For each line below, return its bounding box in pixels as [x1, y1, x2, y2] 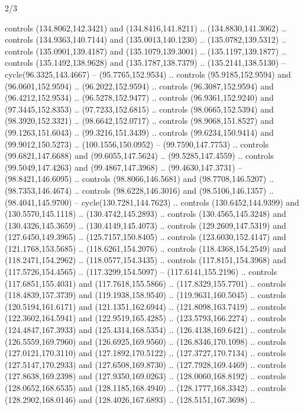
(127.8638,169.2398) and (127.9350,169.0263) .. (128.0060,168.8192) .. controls [5, 370, 286, 382]
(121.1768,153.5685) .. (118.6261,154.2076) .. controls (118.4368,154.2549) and [5, 242, 286, 254]
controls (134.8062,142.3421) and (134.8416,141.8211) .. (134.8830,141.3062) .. [5, 21, 286, 34]
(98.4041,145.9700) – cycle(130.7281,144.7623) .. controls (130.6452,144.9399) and [5, 196, 299, 208]
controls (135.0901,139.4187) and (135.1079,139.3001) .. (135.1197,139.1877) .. [5, 44, 286, 57]
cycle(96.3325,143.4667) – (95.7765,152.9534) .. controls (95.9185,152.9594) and [5, 68, 291, 80]
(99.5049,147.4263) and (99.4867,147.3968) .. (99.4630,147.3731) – [5, 161, 242, 173]
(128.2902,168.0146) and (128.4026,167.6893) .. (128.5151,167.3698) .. [5, 393, 256, 405]
